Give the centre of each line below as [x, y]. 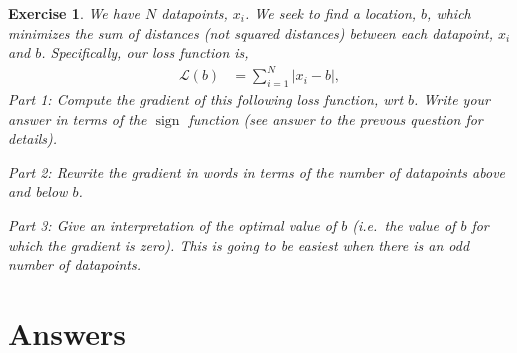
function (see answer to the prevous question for [335, 118]
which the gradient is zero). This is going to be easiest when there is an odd [239, 244]
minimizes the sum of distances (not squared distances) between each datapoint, [251, 32]
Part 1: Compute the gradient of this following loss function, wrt [206, 99]
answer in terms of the [77, 118]
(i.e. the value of [404, 225]
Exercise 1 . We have [74, 13]
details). [33, 138]
